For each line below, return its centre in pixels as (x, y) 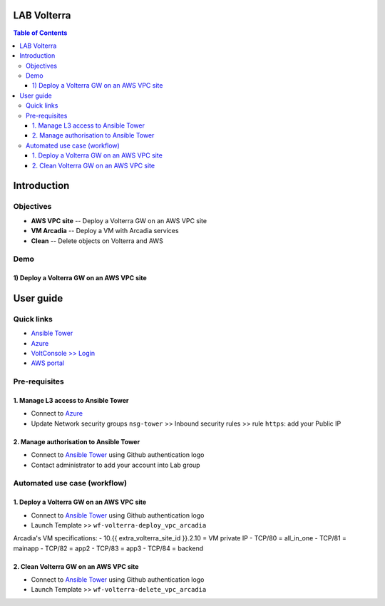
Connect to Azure (57, 414)
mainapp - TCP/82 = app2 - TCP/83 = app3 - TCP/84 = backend (108, 548)
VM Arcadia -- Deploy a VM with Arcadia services (105, 231)
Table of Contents (40, 33)
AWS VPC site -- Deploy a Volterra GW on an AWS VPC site (119, 220)
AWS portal (47, 363)
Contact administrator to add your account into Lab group (115, 465)
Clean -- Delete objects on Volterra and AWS (97, 241)
